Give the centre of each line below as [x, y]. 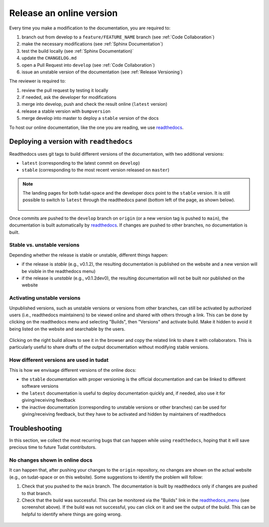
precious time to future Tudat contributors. [53, 447]
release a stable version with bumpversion [66, 111]
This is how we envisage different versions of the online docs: [73, 370]
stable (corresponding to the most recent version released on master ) [95, 170]
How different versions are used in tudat [59, 360]
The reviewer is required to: [37, 81]
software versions [40, 386]
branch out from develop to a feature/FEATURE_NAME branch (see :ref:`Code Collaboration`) [118, 37]
